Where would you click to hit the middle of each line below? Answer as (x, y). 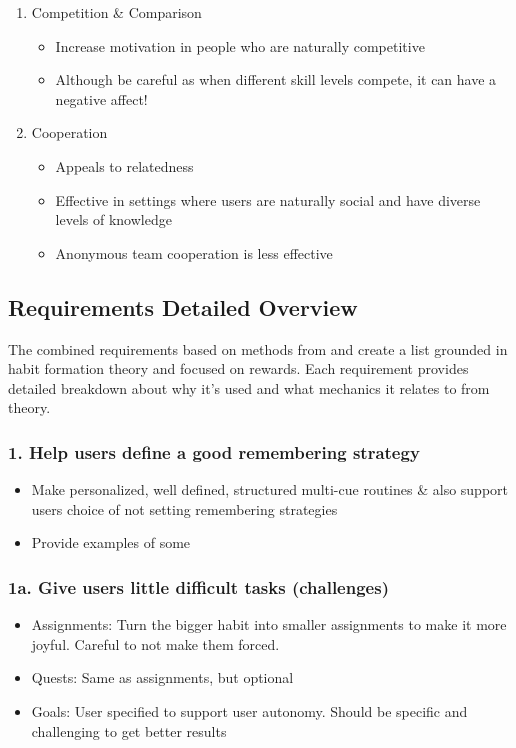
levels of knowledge (113, 219)
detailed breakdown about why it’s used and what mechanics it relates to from (249, 387)
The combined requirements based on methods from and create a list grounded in (258, 348)
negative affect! (101, 98)
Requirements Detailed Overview (183, 306)
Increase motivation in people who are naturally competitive (240, 45)
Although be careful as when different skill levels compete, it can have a (276, 79)
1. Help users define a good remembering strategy (214, 451)
